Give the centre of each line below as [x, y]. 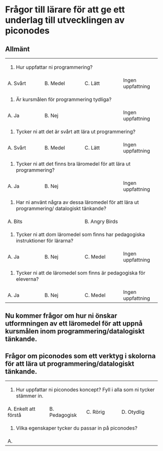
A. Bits [15, 221]
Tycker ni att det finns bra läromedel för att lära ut [73, 164]
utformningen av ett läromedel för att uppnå [74, 324]
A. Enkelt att [21, 409]
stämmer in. [30, 396]
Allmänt [18, 49]
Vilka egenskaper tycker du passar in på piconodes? [77, 428]
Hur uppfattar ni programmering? [54, 67]
